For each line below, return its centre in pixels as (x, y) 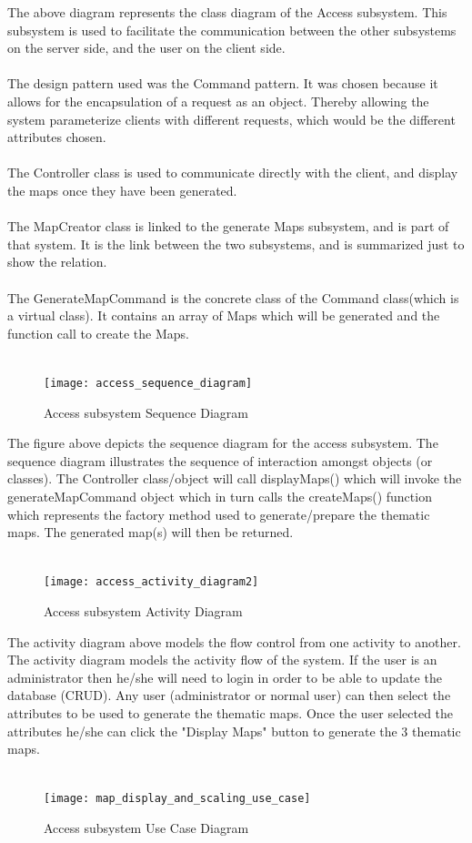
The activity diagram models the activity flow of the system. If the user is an (222, 660)
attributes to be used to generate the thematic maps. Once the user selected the (231, 712)
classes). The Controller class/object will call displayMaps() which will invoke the (235, 478)
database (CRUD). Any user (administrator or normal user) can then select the (229, 695)
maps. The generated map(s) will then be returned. (151, 532)
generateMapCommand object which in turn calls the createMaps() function (220, 496)
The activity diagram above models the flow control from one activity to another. (234, 641)
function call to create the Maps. (99, 333)
